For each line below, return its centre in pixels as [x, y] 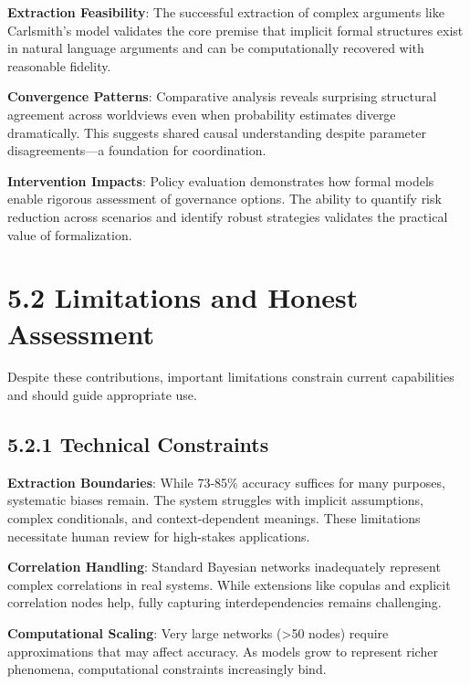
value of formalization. [70, 234]
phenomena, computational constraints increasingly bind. [167, 669]
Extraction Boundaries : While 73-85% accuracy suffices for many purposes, [226, 482]
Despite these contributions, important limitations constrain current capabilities [231, 377]
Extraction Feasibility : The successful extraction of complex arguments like [226, 12]
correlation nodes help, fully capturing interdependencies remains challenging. [225, 602]
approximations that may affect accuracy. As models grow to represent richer [223, 651]
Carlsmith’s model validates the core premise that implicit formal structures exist [235, 30]
